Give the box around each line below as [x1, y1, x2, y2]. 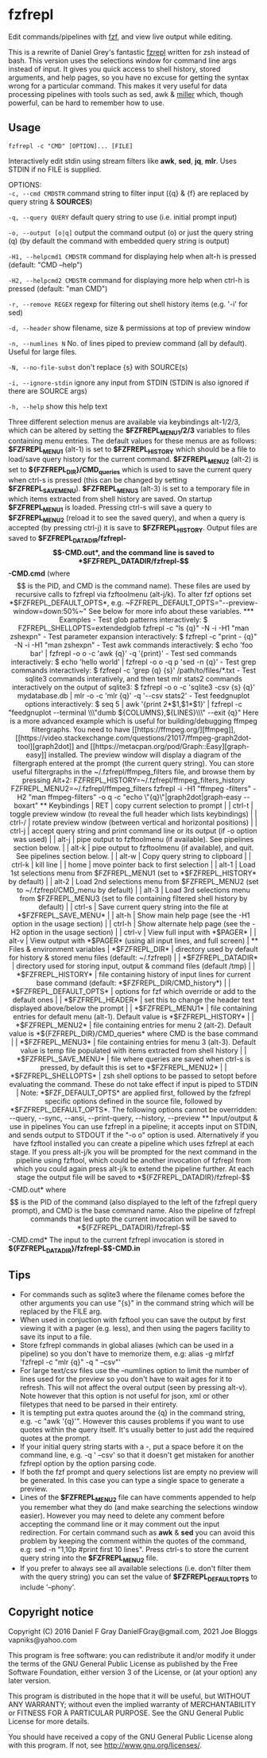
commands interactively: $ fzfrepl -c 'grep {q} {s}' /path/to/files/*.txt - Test [10, 666, 257, 675]
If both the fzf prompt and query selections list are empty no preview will [19, 1467, 258, 1477]
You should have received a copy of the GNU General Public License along [8, 1732, 253, 1741]
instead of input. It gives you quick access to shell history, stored [8, 64, 221, 73]
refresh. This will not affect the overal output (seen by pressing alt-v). [19, 1382, 248, 1392]
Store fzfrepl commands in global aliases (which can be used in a [19, 1340, 234, 1349]
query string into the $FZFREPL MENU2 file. [19, 1553, 159, 1565]
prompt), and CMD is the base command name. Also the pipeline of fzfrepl [11, 1205, 256, 1215]
